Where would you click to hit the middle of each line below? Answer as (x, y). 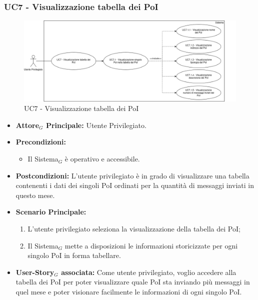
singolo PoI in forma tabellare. (74, 255)
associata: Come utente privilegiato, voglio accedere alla (149, 272)
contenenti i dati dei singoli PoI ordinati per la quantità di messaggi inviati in (135, 185)
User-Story (35, 272)
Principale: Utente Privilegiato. (96, 125)
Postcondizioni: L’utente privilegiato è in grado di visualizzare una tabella (132, 175)
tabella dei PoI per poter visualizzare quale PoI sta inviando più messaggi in (133, 282)
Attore (27, 125)
